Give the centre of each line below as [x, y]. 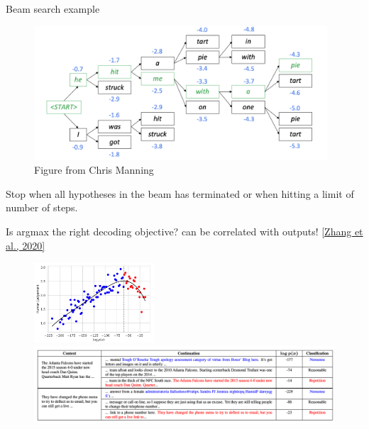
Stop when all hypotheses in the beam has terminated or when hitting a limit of [180, 193]
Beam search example [53, 9]
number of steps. [42, 207]
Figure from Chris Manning [94, 170]
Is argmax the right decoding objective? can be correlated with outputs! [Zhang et [184, 231]
